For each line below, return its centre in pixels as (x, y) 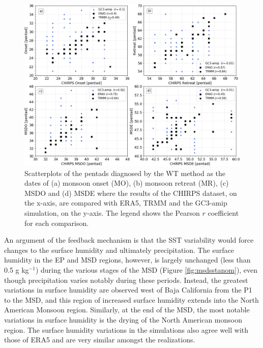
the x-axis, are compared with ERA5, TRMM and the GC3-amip (126, 203)
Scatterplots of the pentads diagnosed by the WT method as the (125, 173)
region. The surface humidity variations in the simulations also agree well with (126, 329)
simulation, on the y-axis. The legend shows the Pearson (112, 212)
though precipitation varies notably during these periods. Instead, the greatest (126, 280)
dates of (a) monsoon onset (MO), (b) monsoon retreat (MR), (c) (127, 183)
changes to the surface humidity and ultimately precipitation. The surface (119, 250)
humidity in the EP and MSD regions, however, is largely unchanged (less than (127, 260)
